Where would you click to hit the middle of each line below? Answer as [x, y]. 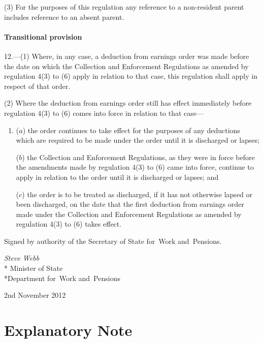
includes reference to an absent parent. [64, 17]
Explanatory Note [68, 330]
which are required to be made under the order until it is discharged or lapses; [138, 140]
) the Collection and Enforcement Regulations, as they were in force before [138, 157]
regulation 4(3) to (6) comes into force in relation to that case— [104, 113]
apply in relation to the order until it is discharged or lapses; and [117, 177]
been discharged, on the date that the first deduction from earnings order [130, 204]
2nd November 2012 [35, 295]
